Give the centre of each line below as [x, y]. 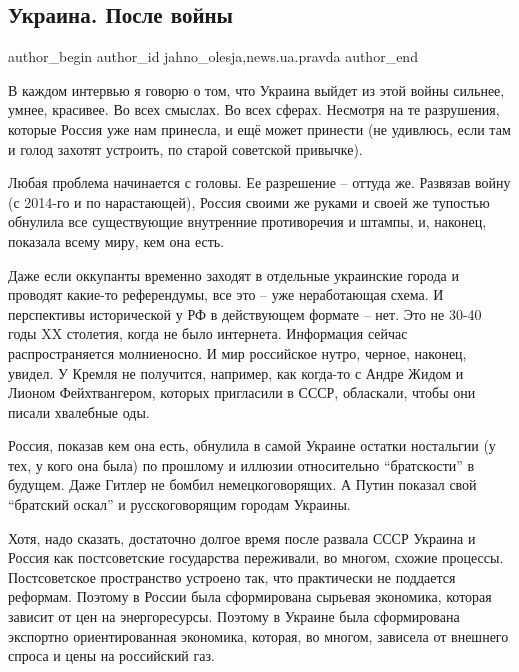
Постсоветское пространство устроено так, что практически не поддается [232, 576]
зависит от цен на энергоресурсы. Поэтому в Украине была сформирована [234, 616]
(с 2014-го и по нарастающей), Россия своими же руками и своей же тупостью [249, 201]
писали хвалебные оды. [79, 411]
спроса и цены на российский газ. [111, 655]
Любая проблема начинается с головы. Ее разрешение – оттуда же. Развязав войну [259, 182]
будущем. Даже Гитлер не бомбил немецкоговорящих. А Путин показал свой [242, 484]
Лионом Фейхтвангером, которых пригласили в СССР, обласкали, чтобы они [242, 392]
